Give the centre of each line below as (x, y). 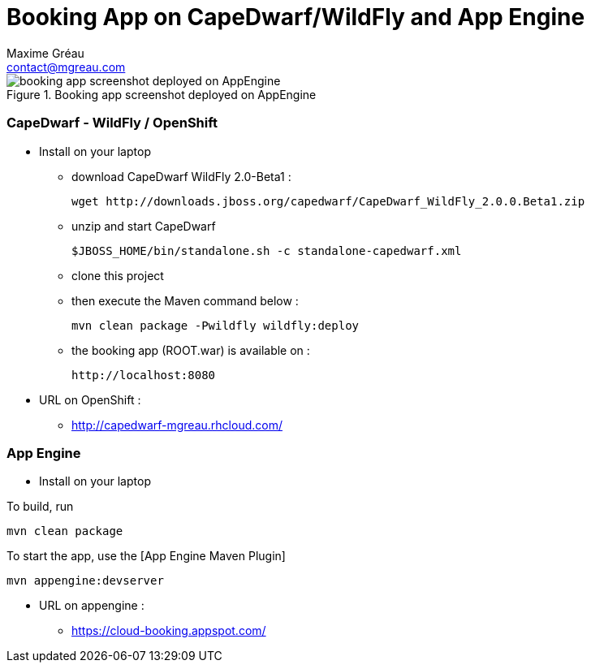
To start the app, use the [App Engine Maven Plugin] (146, 556)
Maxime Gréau (45, 53)
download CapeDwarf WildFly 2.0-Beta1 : (181, 176)
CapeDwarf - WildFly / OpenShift (112, 123)
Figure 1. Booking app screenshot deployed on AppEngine (162, 94)
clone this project (118, 275)
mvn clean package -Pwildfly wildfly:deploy (216, 325)
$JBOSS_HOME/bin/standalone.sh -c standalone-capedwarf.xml (267, 250)
